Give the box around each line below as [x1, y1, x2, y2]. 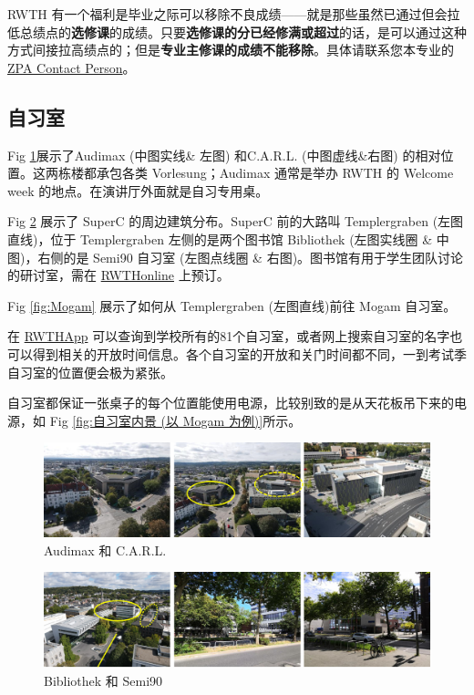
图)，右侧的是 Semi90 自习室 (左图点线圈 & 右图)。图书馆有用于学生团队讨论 [7, 247, 464, 266]
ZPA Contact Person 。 [7, 57, 136, 77]
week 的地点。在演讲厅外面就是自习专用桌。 [7, 181, 269, 200]
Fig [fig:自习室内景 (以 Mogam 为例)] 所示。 [49, 410, 302, 430]
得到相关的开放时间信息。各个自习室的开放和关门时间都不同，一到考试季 [32, 344, 467, 363]
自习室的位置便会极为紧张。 [7, 362, 173, 381]
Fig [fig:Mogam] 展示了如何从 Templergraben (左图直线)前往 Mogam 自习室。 [7, 296, 457, 315]
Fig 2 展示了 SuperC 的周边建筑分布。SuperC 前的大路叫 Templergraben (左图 [7, 212, 464, 231]
